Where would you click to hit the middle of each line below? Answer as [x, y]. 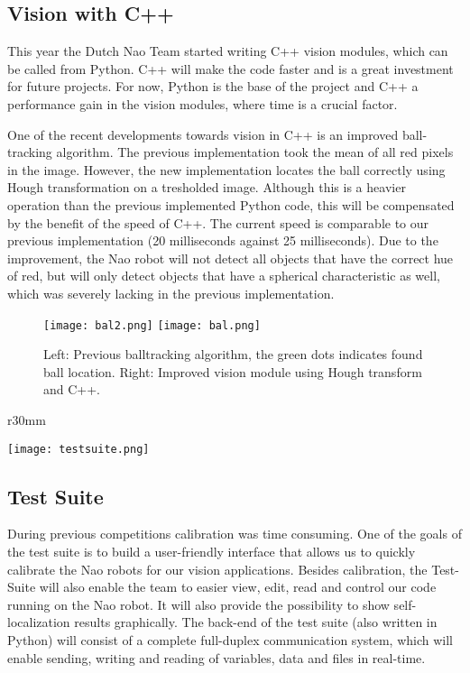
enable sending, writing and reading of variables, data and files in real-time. [217, 657]
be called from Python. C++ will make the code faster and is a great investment [230, 68]
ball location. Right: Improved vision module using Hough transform [233, 371]
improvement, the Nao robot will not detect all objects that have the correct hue [230, 258]
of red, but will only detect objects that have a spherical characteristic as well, [224, 276]
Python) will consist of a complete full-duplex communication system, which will [230, 639]
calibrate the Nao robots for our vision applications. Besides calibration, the [217, 569]
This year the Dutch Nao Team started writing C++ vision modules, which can [228, 51]
